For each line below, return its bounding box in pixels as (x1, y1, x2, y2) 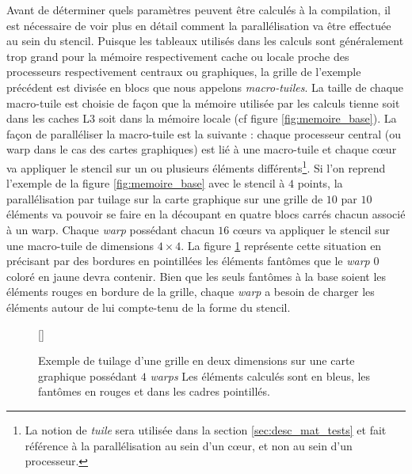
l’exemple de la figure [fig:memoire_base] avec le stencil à (6, 175, 285, 191)
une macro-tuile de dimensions (6, 237, 154, 253)
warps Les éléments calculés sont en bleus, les (150, 367, 371, 384)
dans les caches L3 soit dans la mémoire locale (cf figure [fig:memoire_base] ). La (6, 110, 397, 127)
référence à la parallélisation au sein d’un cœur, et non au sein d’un (25, 437, 353, 453)
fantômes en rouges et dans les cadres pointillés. (38, 383, 270, 400)
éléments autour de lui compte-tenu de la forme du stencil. (6, 298, 291, 315)
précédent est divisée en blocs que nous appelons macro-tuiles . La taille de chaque (6, 78, 404, 95)
